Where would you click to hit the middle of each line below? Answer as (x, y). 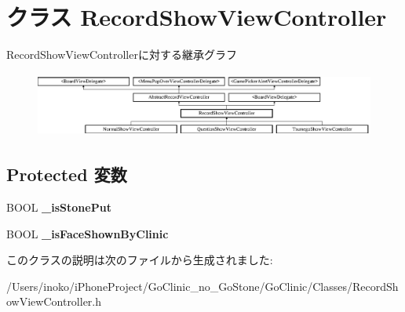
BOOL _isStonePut (59, 207)
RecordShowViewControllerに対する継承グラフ (122, 54)
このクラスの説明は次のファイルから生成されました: (140, 260)
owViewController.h (54, 301)
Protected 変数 (67, 174)
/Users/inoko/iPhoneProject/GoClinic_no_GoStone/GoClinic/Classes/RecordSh (202, 286)
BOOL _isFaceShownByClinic (88, 233)
